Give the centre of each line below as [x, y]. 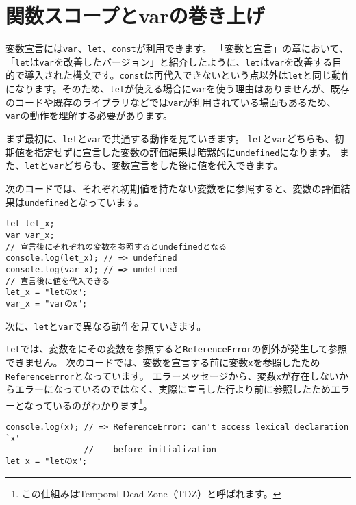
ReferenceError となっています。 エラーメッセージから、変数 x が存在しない [172, 375]
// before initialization [150, 450]
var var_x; [30, 235]
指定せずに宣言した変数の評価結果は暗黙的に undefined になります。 [185, 152]
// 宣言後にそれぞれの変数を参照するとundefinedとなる [116, 247]
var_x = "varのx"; [47, 303]
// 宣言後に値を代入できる [58, 281]
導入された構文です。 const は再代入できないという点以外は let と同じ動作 [187, 75]
